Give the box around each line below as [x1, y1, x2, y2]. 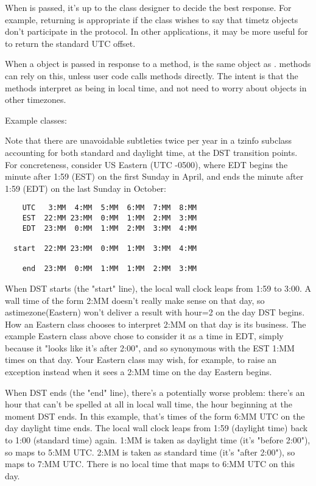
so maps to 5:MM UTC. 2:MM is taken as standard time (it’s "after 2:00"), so [5, 445, 295, 458]
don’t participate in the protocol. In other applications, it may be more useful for [5, 25, 308, 38]
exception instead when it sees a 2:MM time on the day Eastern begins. [5, 365, 272, 378]
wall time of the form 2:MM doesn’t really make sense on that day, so [5, 294, 265, 306]
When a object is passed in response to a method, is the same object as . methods [5, 57, 311, 70]
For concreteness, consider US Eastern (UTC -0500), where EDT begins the [5, 158, 288, 171]
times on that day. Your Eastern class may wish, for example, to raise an [5, 353, 277, 366]
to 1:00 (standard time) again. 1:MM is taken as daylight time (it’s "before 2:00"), [5, 434, 311, 446]
